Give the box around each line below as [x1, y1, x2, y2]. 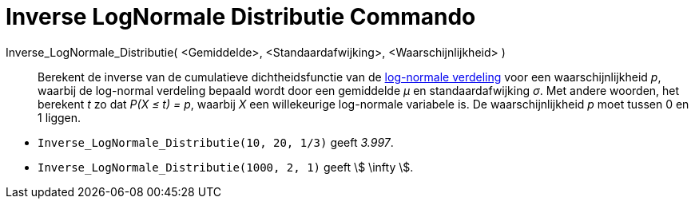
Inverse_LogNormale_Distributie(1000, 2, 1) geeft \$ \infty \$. [38, 160, 414, 174]
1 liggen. [38, 110, 81, 124]
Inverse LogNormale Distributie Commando [6, 3, 476, 30]
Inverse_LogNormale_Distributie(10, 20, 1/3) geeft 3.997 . [38, 135, 394, 149]
